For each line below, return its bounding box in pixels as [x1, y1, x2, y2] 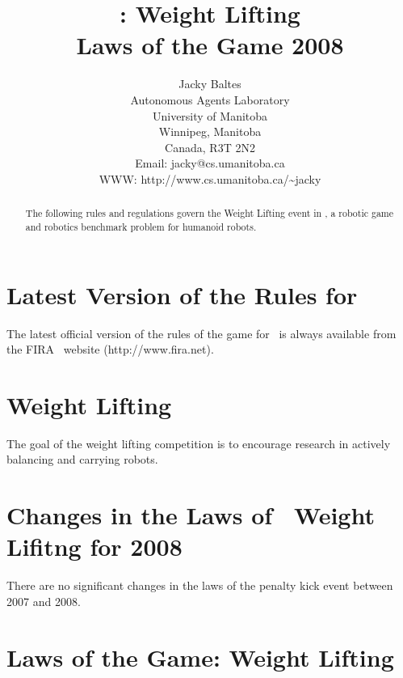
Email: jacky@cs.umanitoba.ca [135, 155, 285, 172]
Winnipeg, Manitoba [158, 123, 262, 140]
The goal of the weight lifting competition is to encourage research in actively [6, 434, 391, 451]
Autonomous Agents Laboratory [130, 91, 290, 108]
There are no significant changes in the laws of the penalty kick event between [6, 577, 393, 594]
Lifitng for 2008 [6, 530, 183, 563]
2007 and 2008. [6, 592, 81, 609]
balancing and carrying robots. [6, 451, 158, 468]
